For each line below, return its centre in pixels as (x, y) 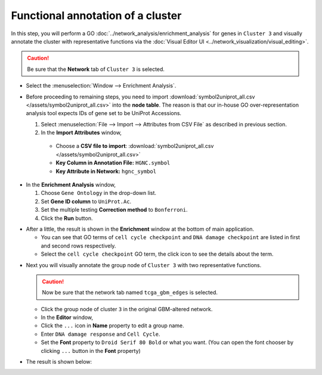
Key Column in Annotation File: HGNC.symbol (113, 163)
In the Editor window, (67, 317)
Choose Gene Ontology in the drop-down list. (99, 193)
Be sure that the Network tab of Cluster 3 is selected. (96, 69)
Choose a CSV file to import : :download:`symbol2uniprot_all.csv (135, 146)
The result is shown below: (59, 362)
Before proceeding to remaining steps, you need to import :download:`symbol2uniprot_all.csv (140, 97)
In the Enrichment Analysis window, (71, 185)
